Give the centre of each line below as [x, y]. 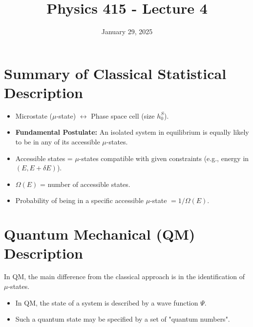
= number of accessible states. [85, 184]
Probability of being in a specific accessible [79, 200]
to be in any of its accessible [58, 142]
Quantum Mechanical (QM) [100, 234]
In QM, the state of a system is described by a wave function [107, 302]
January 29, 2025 [127, 31]
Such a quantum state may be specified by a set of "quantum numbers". [123, 319]
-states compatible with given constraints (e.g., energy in [164, 158]
